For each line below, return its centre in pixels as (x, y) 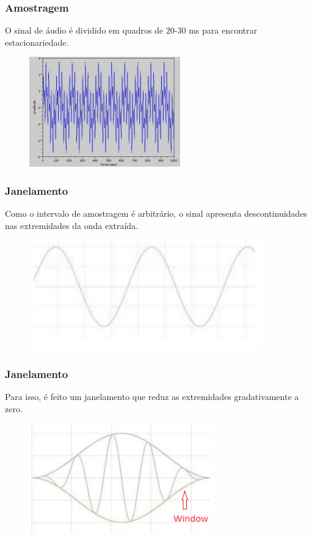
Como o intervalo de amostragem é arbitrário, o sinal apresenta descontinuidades (156, 213)
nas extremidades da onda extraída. (72, 225)
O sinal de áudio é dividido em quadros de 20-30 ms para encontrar (131, 30)
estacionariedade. (37, 42)
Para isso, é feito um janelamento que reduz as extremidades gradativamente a (152, 397)
